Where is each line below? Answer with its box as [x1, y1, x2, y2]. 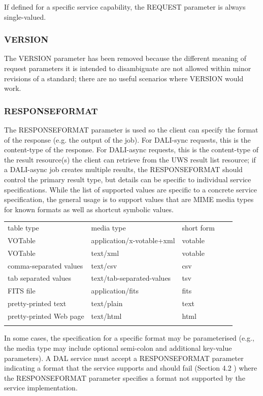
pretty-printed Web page [8, 311, 84, 321]
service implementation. [4, 382, 78, 393]
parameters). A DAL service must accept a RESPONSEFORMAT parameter [4, 352, 244, 363]
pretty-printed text [8, 298, 67, 309]
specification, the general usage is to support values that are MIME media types [4, 194, 254, 205]
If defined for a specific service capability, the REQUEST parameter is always [4, 2, 246, 12]
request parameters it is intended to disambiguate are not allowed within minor [4, 63, 251, 73]
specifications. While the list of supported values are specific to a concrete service [4, 184, 257, 194]
